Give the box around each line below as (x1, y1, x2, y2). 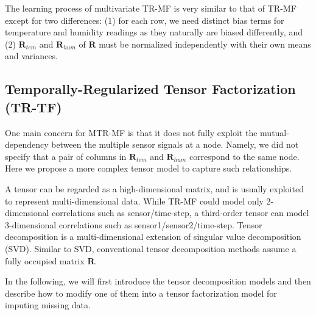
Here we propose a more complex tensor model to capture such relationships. (5, 162, 292, 175)
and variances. (5, 49, 58, 62)
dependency (5, 138, 49, 151)
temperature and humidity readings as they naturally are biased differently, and (5, 26, 303, 38)
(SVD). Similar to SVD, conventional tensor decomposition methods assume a (5, 242, 297, 255)
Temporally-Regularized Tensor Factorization (5, 79, 296, 98)
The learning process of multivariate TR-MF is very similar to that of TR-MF (5, 2, 297, 14)
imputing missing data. (5, 299, 91, 311)
